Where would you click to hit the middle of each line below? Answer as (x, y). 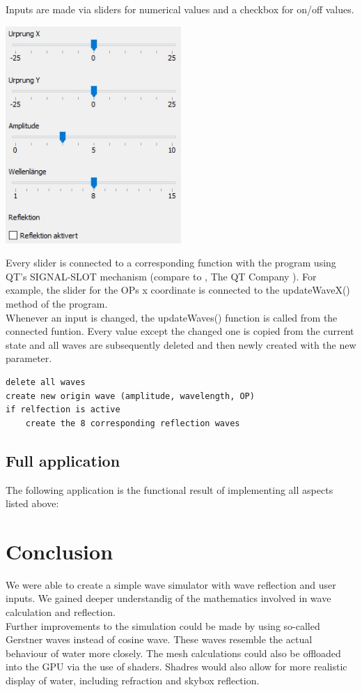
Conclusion (60, 551)
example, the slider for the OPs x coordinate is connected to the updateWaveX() (178, 290)
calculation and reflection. (61, 612)
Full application (63, 460)
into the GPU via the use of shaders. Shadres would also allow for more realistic (176, 667)
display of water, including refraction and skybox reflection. (133, 680)
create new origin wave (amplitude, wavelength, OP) (130, 396)
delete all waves (46, 382)
